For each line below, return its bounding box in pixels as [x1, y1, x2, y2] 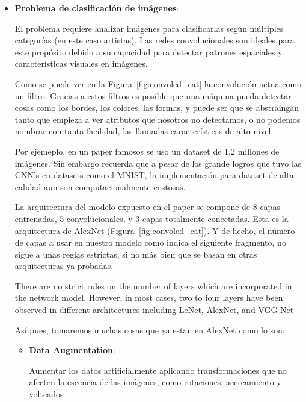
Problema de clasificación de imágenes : [14, 2, 179, 14]
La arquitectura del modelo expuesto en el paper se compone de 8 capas [14, 200, 280, 213]
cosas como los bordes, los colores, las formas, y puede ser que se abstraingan [14, 101, 299, 114]
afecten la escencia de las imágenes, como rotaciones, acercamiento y [29, 376, 281, 388]
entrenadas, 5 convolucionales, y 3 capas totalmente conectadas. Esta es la [14, 212, 289, 224]
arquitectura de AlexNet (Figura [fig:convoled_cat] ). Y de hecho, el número [14, 224, 295, 237]
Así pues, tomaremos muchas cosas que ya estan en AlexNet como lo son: [14, 323, 285, 336]
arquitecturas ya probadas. [14, 259, 114, 272]
